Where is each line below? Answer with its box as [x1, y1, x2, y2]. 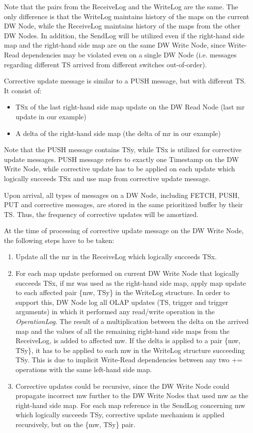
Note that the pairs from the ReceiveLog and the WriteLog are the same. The [4, 1, 238, 11]
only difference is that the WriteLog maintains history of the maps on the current [4, 11, 250, 21]
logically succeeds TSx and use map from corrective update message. [4, 173, 211, 183]
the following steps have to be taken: [4, 235, 114, 245]
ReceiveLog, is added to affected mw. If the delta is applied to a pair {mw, [15, 335, 241, 346]
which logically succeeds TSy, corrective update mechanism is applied [15, 409, 225, 420]
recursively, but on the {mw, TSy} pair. [15, 419, 136, 429]
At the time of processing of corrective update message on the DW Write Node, [4, 225, 244, 236]
